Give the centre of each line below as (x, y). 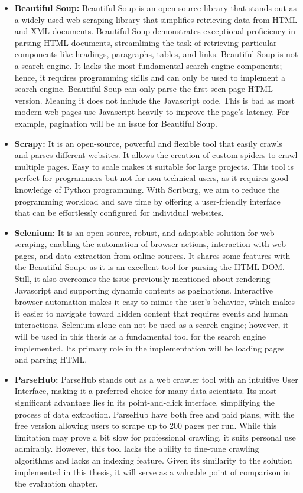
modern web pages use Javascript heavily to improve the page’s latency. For (152, 112)
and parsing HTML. (51, 359)
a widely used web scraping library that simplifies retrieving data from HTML (156, 19)
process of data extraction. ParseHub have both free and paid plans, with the (154, 414)
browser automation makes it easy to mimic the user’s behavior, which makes (155, 302)
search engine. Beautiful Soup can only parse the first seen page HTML (144, 89)
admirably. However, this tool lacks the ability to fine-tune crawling (137, 448)
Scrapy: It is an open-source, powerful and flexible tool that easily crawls (148, 143)
